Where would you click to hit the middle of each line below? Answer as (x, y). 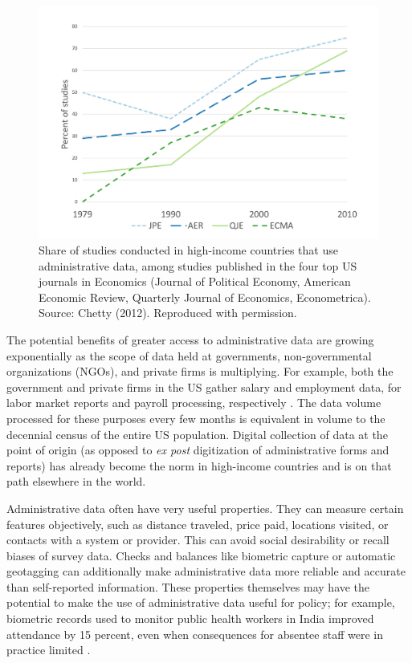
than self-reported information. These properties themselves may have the (188, 586)
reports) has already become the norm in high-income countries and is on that (199, 465)
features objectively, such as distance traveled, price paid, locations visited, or (198, 524)
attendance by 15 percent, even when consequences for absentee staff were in (195, 634)
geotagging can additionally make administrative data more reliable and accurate (206, 571)
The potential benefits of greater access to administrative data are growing (190, 339)
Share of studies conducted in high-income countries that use (188, 250)
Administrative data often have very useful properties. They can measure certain (205, 508)
